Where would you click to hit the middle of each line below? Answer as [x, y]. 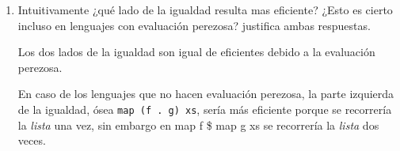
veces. [32, 140]
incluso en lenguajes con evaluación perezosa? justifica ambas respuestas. [194, 25]
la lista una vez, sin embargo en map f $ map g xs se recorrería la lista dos [198, 125]
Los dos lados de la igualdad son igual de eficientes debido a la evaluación [196, 52]
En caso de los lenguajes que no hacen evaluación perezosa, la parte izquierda [206, 94]
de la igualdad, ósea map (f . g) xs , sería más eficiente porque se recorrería [205, 109]
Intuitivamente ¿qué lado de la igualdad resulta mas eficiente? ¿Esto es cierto [205, 9]
